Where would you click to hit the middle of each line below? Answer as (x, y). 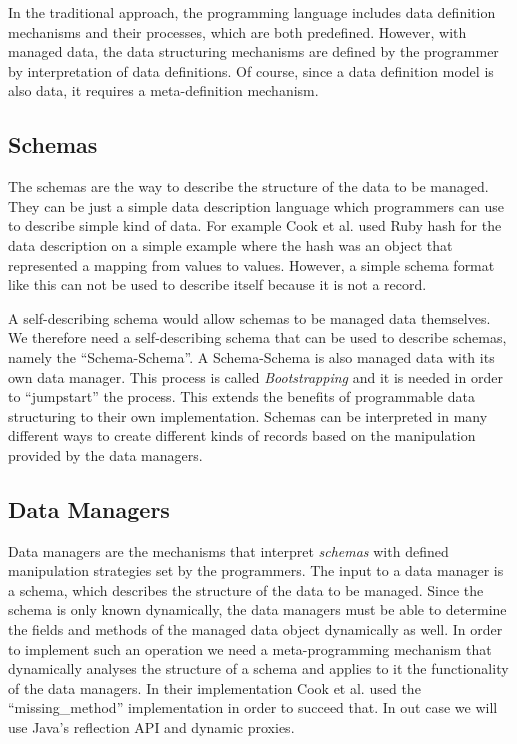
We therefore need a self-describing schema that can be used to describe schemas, (257, 337)
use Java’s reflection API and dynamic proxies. (151, 727)
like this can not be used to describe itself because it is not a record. (217, 284)
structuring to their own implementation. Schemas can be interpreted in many (248, 415)
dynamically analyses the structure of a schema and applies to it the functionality (258, 668)
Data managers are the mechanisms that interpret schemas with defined (228, 550)
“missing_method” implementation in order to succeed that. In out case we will (253, 707)
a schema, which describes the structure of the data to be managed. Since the (246, 589)
